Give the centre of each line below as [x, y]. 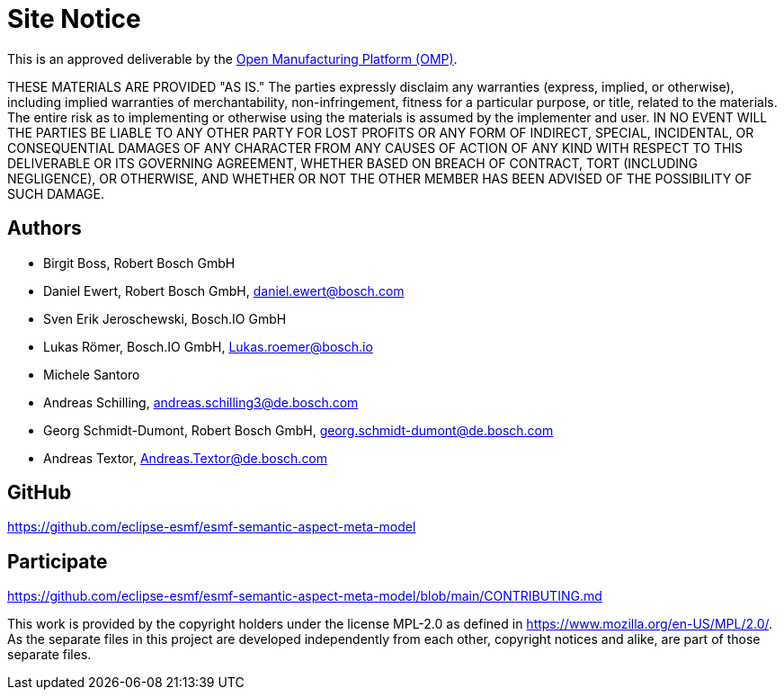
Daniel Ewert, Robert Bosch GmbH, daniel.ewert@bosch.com [224, 290]
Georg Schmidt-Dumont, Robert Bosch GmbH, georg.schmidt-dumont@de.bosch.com [298, 430]
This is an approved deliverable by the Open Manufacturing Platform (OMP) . [232, 58]
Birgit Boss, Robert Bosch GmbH [139, 263]
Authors [45, 228]
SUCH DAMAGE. [56, 193]
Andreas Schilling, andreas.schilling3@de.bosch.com [201, 402]
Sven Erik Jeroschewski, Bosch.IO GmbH [165, 318]
